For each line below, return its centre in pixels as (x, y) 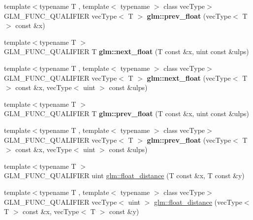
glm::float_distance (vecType (198, 202)
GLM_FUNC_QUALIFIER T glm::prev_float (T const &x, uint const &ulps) (127, 113)
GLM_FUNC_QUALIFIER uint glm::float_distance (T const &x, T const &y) (124, 175)
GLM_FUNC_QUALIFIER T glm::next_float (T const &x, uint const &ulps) (126, 51)
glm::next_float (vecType (189, 78)
